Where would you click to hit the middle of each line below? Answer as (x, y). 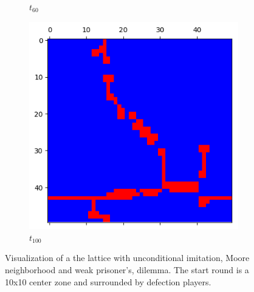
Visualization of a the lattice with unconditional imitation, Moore (127, 258)
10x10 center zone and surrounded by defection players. (108, 281)
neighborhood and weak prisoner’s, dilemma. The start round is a (127, 269)
